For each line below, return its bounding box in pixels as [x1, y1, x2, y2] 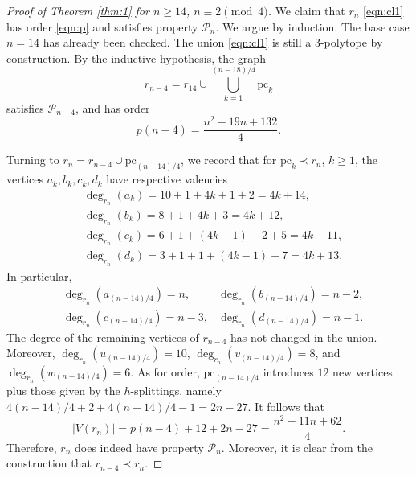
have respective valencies [106, 171, 228, 187]
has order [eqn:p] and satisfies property [6, 18, 198, 35]
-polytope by [320, 34, 383, 51]
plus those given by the [6, 382, 120, 399]
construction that [6, 454, 92, 471]
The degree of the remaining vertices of [6, 328, 199, 345]
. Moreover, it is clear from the [221, 438, 373, 455]
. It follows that [247, 398, 324, 414]
